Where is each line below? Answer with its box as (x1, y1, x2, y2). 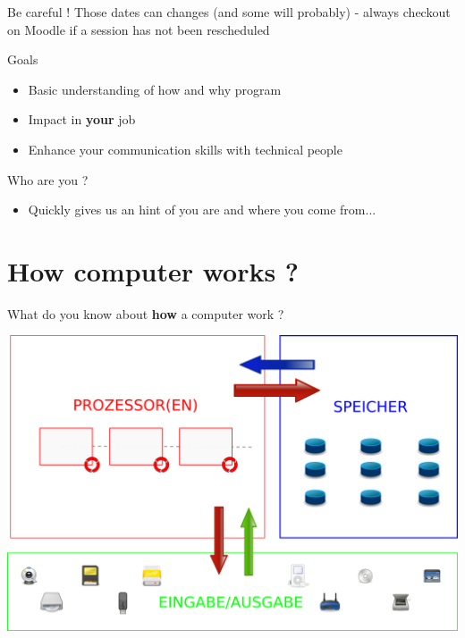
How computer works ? (7, 252, 300, 289)
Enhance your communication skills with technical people (28, 139, 342, 158)
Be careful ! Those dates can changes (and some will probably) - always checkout (7, 3, 451, 21)
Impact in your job (28, 110, 136, 129)
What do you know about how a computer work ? (7, 304, 284, 323)
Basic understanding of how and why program (28, 80, 282, 98)
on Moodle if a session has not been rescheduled (7, 20, 270, 38)
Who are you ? (7, 170, 89, 189)
